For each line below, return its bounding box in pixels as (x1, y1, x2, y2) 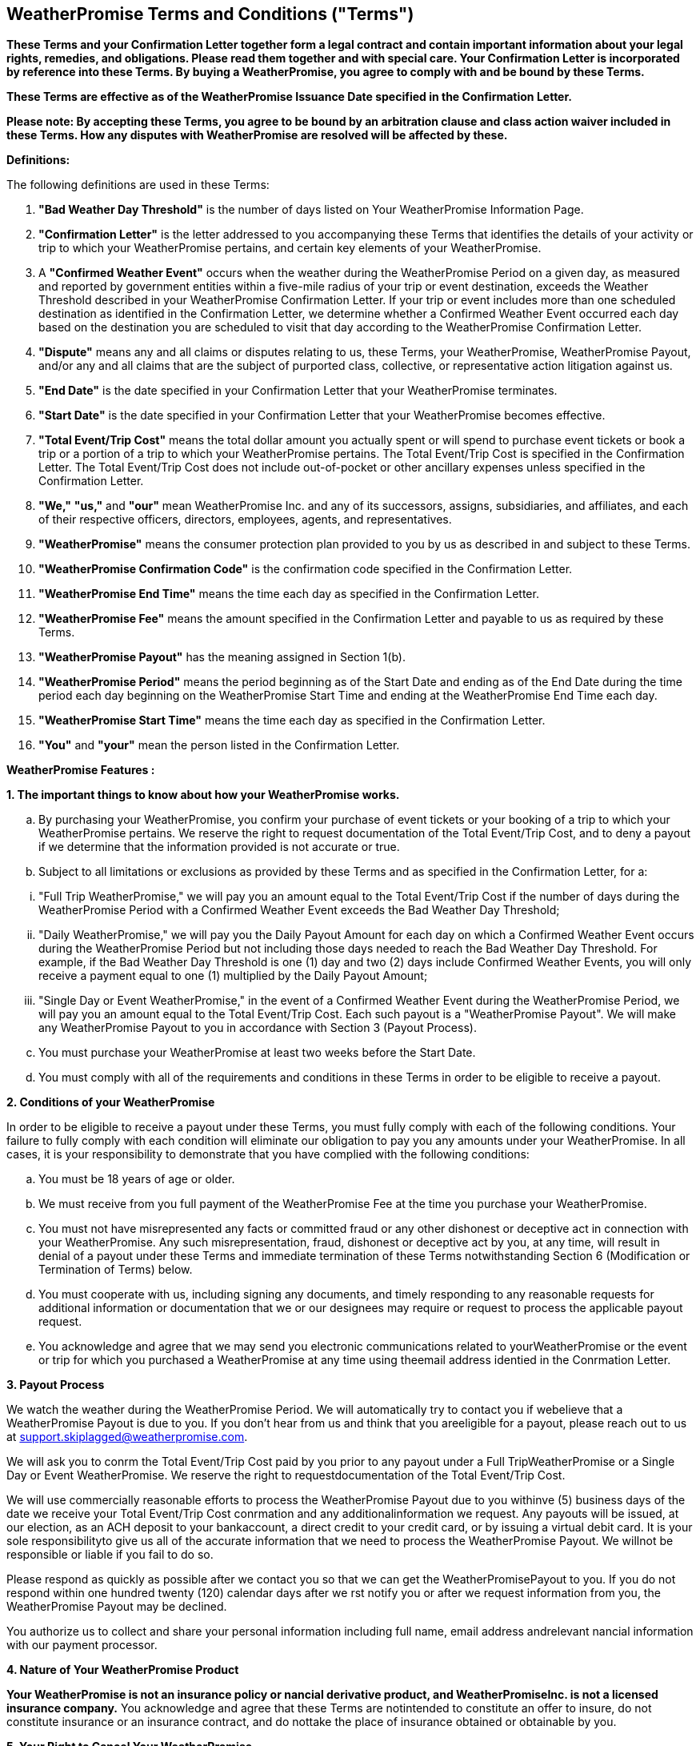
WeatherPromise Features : (6, 763, 155, 777)
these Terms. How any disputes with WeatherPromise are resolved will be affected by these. (6, 128, 508, 142)
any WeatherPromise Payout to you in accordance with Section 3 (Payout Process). (38, 1021, 477, 1035)
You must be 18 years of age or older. (38, 1172, 235, 1186)
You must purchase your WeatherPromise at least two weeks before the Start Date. (38, 1046, 476, 1060)
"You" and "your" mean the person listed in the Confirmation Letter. (38, 738, 400, 753)
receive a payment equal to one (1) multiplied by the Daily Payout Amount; (38, 969, 428, 983)
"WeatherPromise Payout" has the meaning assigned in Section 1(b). (38, 650, 406, 664)
